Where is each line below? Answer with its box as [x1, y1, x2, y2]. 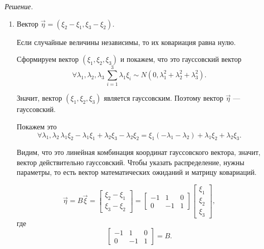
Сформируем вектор [16, 54, 79, 64]
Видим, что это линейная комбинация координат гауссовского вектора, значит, [16, 147, 260, 157]
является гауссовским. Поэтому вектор [104, 93, 224, 103]
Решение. [5, 1, 33, 11]
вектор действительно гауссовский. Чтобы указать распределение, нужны [16, 156, 245, 167]
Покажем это [16, 121, 57, 131]
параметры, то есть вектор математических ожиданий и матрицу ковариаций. [16, 167, 257, 177]
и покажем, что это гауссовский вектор [120, 54, 242, 64]
